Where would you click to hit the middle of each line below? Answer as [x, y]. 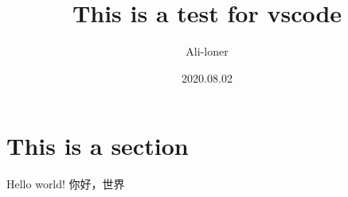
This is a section [98, 146]
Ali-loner [207, 51]
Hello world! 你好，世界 [66, 184]
